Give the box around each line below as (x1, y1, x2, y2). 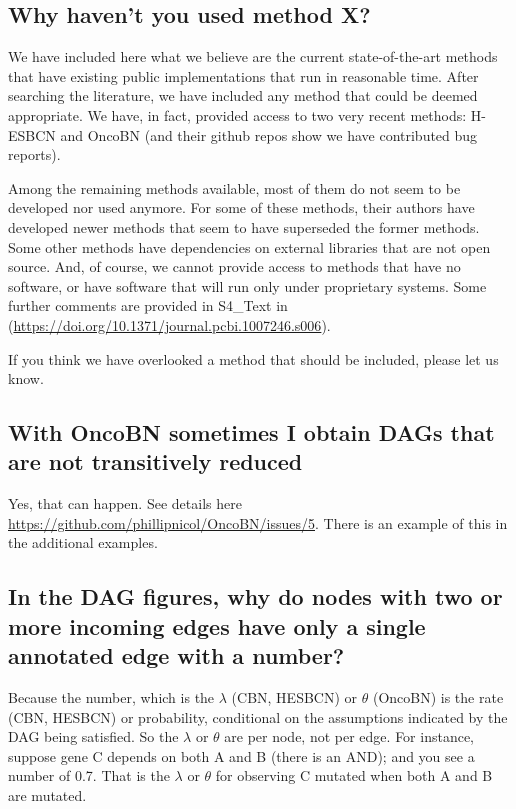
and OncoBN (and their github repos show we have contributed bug (60, 124, 478, 145)
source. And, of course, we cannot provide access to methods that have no (8, 256, 461, 277)
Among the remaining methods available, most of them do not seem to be (8, 177, 461, 198)
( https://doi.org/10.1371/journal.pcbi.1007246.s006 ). (8, 314, 331, 335)
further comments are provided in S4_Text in (8, 295, 288, 316)
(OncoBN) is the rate (372, 687, 504, 708)
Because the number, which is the (8, 687, 215, 708)
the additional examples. (8, 532, 158, 553)
